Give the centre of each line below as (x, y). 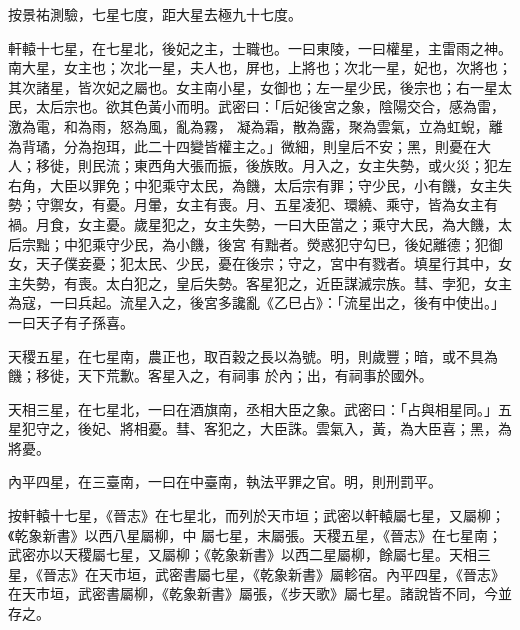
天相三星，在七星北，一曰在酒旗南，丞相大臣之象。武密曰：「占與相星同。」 (253, 408)
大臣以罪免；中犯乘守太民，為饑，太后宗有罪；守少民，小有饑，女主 (273, 184)
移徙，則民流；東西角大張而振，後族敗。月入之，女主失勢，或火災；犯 (266, 165)
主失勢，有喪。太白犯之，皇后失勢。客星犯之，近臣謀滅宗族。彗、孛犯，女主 (260, 282)
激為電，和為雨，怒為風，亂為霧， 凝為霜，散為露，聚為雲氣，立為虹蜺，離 (255, 125)
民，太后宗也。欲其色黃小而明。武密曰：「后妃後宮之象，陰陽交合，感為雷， (256, 106)
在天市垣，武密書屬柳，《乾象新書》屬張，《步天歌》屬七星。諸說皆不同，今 (253, 593)
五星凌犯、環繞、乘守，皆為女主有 (385, 204)
